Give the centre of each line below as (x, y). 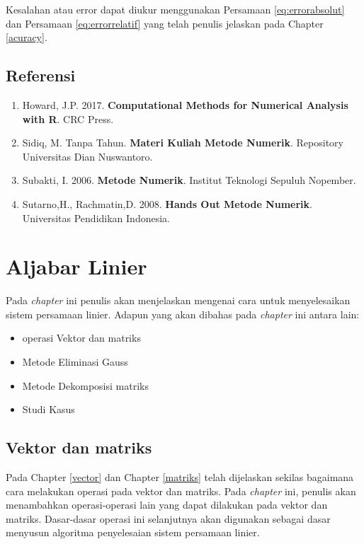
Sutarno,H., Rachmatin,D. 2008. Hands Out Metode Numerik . (167, 203)
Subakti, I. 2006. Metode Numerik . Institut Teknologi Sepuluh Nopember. (189, 180)
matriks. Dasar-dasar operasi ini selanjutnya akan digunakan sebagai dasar (168, 518)
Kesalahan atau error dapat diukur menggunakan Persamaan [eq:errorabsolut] (175, 9)
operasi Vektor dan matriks (81, 338)
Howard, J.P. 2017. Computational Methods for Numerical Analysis (185, 104)
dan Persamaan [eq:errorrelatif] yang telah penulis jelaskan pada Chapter (165, 23)
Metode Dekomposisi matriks (85, 385)
